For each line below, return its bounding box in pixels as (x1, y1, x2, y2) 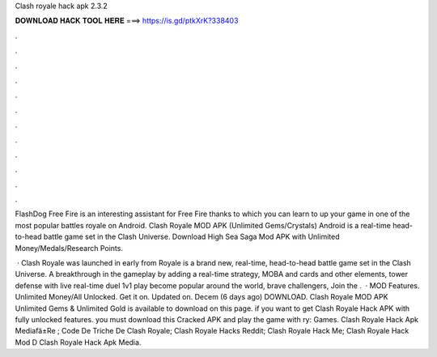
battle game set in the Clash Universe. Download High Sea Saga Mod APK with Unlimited (43, 232, 340, 242)
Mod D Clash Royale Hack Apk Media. (15, 337, 142, 347)
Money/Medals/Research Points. (15, 243, 123, 253)
